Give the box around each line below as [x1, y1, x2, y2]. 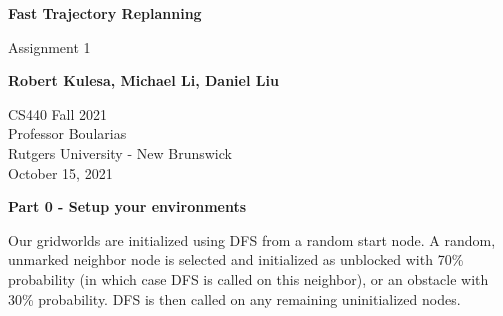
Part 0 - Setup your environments [8, 196, 247, 217]
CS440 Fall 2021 [8, 103, 107, 124]
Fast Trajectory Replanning [8, 3, 202, 23]
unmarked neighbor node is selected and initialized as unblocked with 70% [8, 249, 464, 270]
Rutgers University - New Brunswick [8, 142, 232, 163]
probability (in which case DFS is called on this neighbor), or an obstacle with [8, 268, 489, 289]
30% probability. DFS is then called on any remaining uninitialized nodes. [8, 288, 461, 309]
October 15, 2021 [8, 162, 113, 183]
